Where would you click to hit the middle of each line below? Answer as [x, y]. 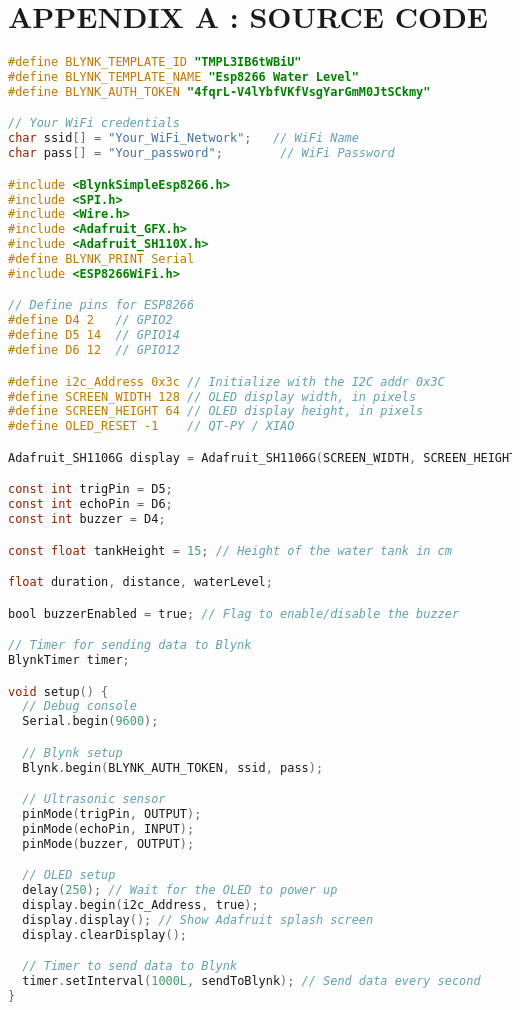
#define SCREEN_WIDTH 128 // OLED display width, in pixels [212, 396]
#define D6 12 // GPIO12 [94, 350]
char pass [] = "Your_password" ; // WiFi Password [201, 153]
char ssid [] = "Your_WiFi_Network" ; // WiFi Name [183, 138]
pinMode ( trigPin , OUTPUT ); [112, 814]
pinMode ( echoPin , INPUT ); [108, 829]
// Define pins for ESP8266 [101, 305]
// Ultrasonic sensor [94, 799]
